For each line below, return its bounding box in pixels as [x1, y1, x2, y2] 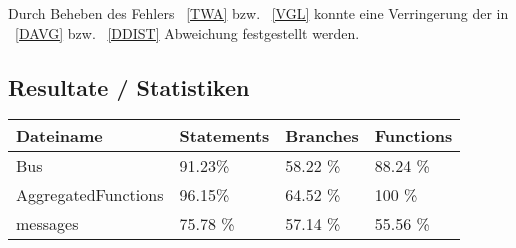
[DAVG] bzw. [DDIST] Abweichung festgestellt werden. [15, 22, 360, 43]
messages [16, 212, 79, 236]
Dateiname [16, 124, 103, 148]
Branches [285, 124, 359, 148]
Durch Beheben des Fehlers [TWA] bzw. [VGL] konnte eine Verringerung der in [8, 3, 509, 23]
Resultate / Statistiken [8, 71, 250, 102]
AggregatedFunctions [16, 183, 164, 207]
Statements [179, 124, 270, 148]
